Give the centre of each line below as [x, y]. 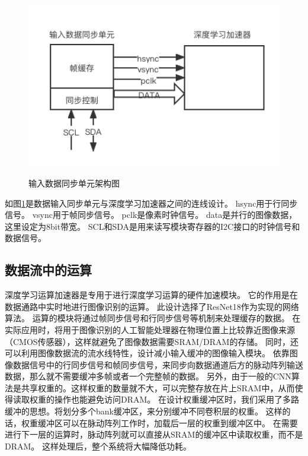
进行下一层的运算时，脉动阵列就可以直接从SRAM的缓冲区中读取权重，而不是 [154, 434]
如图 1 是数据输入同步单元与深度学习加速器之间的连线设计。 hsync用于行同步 [151, 203]
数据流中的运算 [48, 270]
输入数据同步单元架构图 [74, 183]
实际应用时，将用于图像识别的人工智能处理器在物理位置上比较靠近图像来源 [150, 329]
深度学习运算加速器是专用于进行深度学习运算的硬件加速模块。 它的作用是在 [151, 295]
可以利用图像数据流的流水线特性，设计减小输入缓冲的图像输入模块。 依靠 [147, 353]
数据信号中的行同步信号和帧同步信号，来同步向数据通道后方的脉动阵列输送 [158, 364]
